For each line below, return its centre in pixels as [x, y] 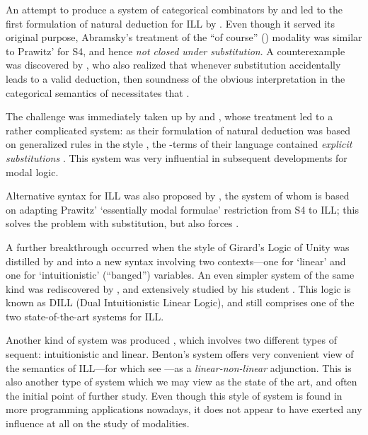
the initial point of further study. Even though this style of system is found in [174, 395]
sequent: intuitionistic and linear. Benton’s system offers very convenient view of [180, 354]
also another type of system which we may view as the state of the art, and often [182, 382]
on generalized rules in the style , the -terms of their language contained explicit [179, 144]
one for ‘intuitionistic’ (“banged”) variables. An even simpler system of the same [180, 275]
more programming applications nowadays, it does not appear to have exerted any [184, 409]
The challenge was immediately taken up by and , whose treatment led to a [169, 116]
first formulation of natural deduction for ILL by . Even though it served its [171, 23]
